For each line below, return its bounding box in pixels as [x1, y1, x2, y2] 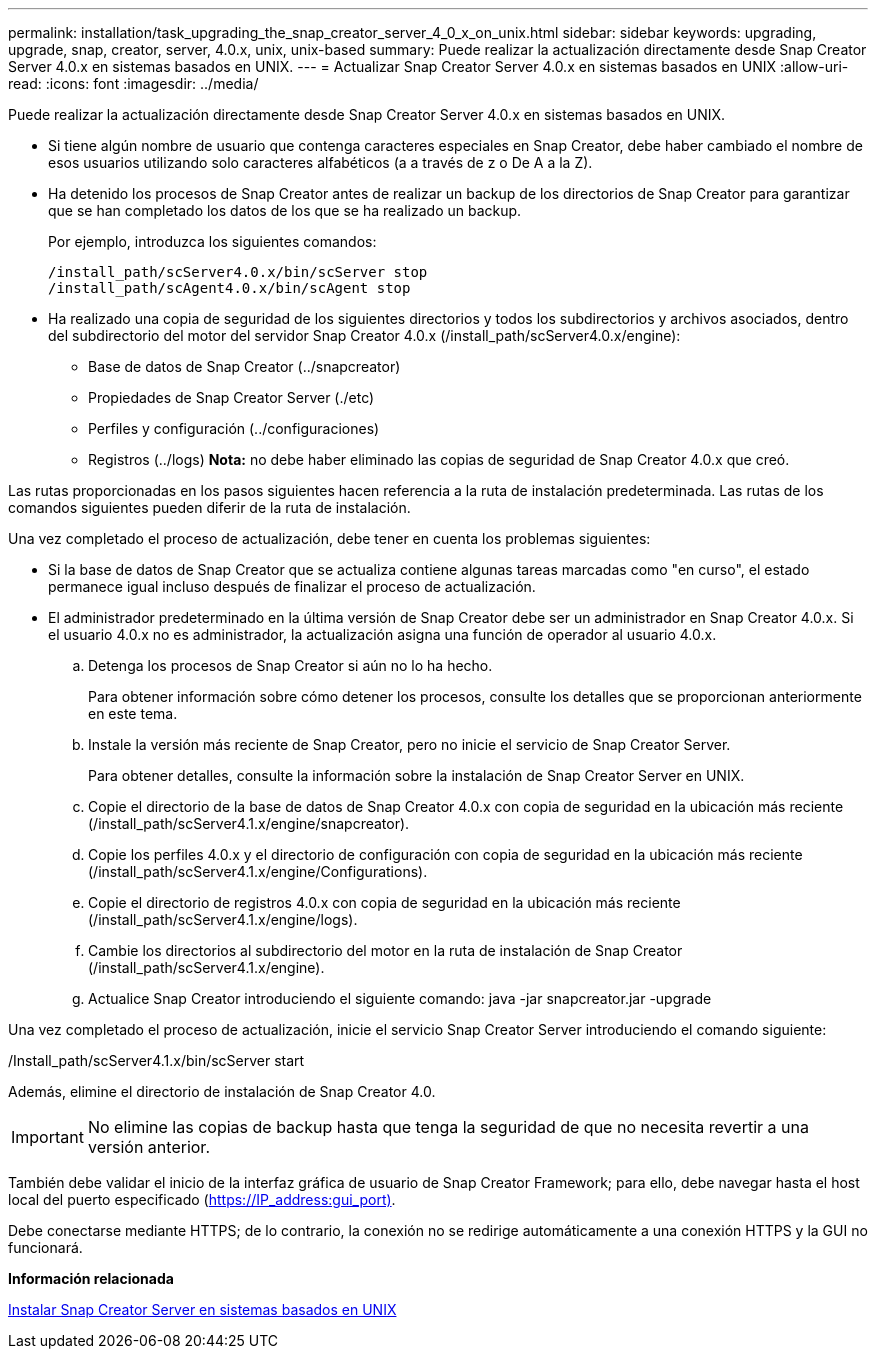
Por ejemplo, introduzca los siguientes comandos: [48, 233, 377, 250]
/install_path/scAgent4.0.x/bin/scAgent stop [48, 280, 411, 296]
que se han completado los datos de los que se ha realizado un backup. [48, 202, 522, 219]
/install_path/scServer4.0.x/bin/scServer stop [48, 264, 428, 280]
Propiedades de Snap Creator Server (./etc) [88, 389, 375, 406]
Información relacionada [8, 1270, 174, 1287]
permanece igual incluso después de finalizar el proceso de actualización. [48, 578, 536, 595]
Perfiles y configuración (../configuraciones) [88, 420, 380, 437]
